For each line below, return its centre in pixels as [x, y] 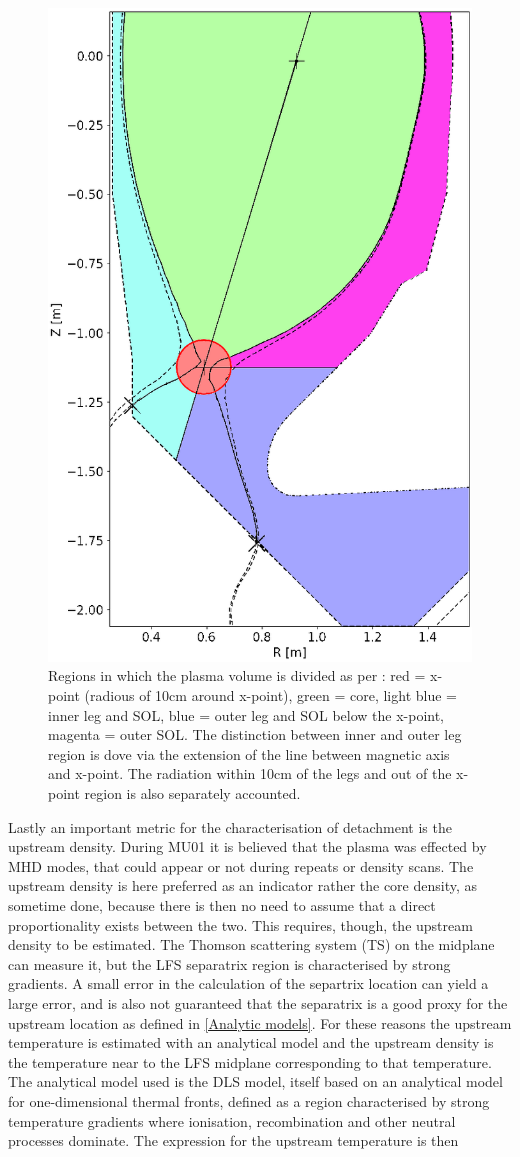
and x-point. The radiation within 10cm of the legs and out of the [250, 773]
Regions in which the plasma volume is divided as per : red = [237, 675]
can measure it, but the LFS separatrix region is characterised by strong [229, 963]
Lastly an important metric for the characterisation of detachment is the [230, 826]
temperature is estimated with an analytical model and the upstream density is [251, 1042]
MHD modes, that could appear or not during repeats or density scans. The [241, 865]
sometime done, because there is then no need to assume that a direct [222, 905]
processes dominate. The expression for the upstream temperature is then [233, 1140]
